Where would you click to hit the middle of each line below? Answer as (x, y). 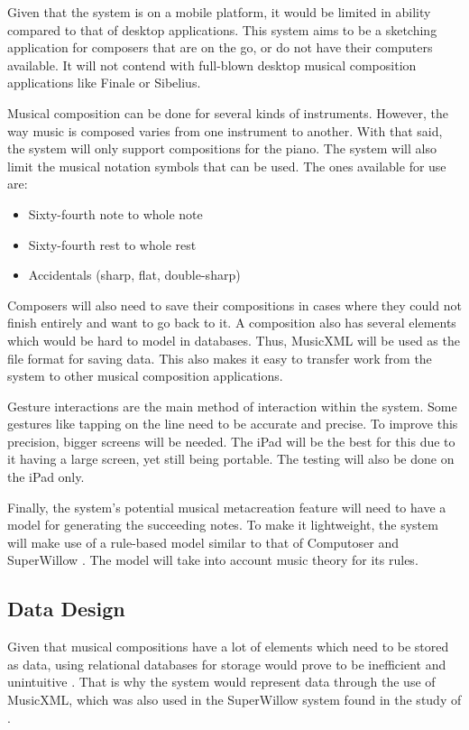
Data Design (66, 609)
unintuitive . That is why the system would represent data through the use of (221, 682)
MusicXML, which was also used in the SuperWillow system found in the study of (234, 700)
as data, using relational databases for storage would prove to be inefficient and (227, 664)
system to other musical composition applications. (145, 376)
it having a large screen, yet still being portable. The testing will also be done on (231, 459)
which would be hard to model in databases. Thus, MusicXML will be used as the (234, 340)
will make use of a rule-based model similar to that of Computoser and (203, 542)
